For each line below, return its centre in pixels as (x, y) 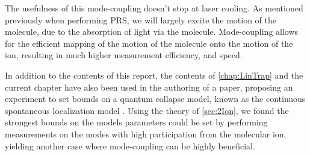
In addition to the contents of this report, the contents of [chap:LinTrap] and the (154, 75)
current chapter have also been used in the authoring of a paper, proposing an (149, 87)
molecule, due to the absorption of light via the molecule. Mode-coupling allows (152, 31)
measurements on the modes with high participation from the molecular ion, (146, 133)
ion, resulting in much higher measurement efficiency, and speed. (124, 55)
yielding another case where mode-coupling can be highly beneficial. (130, 145)
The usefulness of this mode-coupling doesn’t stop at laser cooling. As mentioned (154, 8)
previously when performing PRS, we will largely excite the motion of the (141, 19)
